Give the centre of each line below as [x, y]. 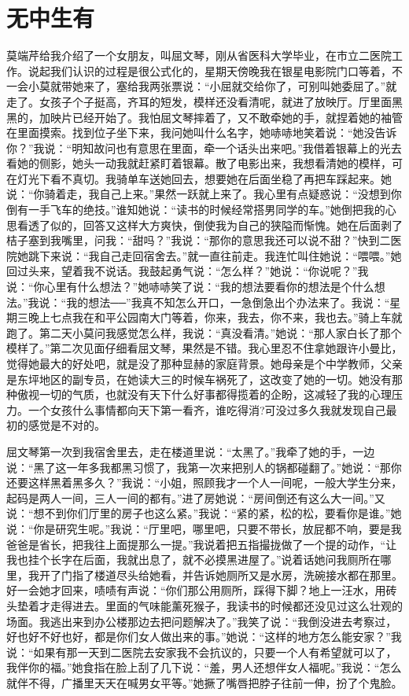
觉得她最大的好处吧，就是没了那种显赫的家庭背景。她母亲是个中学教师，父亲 [204, 363]
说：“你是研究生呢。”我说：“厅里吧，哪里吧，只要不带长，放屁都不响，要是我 [204, 528]
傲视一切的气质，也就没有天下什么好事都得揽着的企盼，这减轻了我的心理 [204, 394]
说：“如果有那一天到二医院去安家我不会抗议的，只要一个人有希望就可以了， [202, 652]
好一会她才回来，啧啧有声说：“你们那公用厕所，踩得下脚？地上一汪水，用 [196, 590]
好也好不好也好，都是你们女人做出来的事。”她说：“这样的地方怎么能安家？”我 [204, 637]
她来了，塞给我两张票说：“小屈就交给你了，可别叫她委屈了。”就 [234, 86]
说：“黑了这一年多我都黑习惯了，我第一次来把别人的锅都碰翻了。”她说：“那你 [204, 467]
